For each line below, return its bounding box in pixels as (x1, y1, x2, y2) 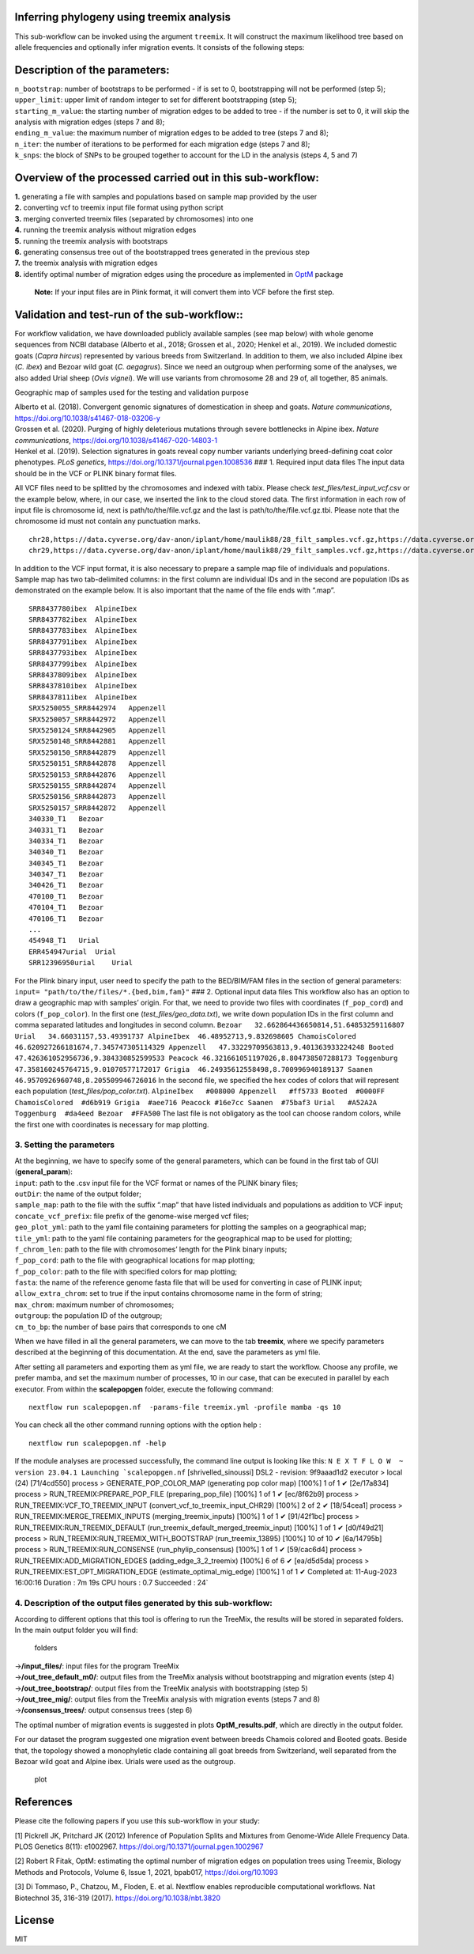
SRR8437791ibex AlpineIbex (28, 637, 137, 646)
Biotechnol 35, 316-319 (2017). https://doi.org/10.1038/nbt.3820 (14, 1893, 221, 1903)
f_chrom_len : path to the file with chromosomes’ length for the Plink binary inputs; (14, 1244, 288, 1254)
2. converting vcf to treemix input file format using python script (14, 203, 224, 213)
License (14, 1914, 55, 1927)
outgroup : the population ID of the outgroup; (14, 1311, 163, 1320)
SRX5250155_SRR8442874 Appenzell (28, 781, 167, 790)
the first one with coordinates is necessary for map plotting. (14, 1119, 209, 1129)
